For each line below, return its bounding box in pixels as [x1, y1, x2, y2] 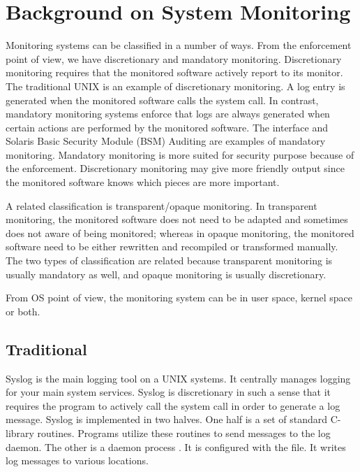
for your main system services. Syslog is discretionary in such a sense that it [6, 385, 331, 399]
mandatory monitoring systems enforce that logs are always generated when [6, 106, 330, 121]
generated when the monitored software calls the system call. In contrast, [6, 92, 319, 107]
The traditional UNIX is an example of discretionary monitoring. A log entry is [6, 78, 345, 93]
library [6, 425, 34, 440]
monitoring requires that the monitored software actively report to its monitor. [6, 65, 343, 80]
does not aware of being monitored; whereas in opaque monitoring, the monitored [6, 225, 354, 240]
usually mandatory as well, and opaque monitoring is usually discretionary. [6, 266, 327, 281]
